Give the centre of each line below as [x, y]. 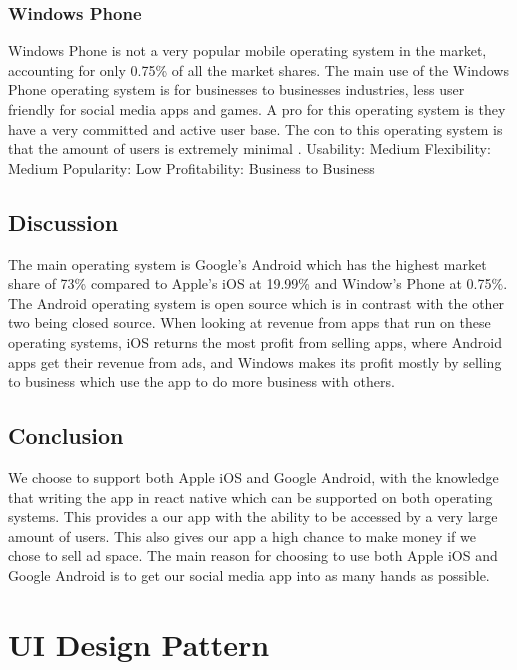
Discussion [63, 221]
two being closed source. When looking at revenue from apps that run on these [249, 322]
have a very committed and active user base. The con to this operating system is [255, 128]
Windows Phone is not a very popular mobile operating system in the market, [247, 50]
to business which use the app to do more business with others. [201, 381]
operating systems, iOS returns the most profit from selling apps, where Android [255, 341]
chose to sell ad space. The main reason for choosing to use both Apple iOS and [253, 555]
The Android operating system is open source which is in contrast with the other [256, 302]
